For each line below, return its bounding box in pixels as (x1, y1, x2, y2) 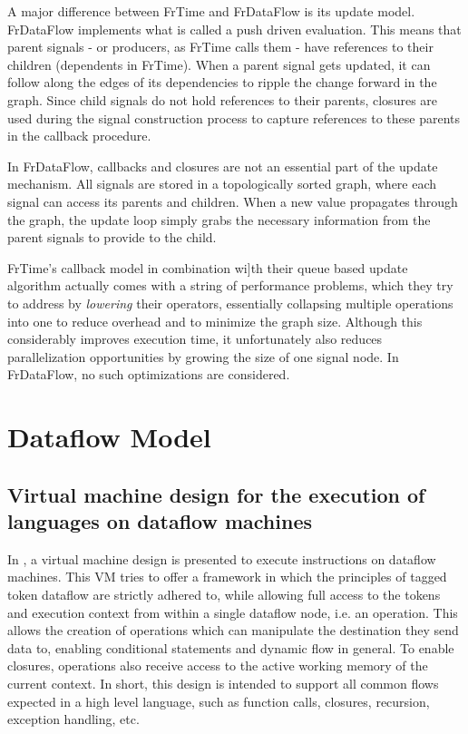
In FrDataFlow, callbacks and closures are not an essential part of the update (7, 156, 438, 175)
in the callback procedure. (7, 126, 151, 145)
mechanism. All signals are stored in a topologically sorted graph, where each (7, 174, 437, 193)
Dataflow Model (7, 418, 211, 455)
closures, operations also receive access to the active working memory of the (7, 656, 428, 675)
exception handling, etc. (7, 710, 140, 729)
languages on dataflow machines (7, 507, 312, 535)
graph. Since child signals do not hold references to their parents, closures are (7, 90, 438, 109)
